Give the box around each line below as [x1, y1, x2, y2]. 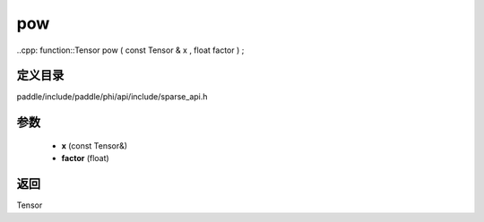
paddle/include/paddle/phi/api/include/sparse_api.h [16, 91, 208, 102]
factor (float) [61, 153, 109, 164]
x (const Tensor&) [61, 140, 128, 151]
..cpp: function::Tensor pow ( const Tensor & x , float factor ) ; [16, 45, 245, 55]
